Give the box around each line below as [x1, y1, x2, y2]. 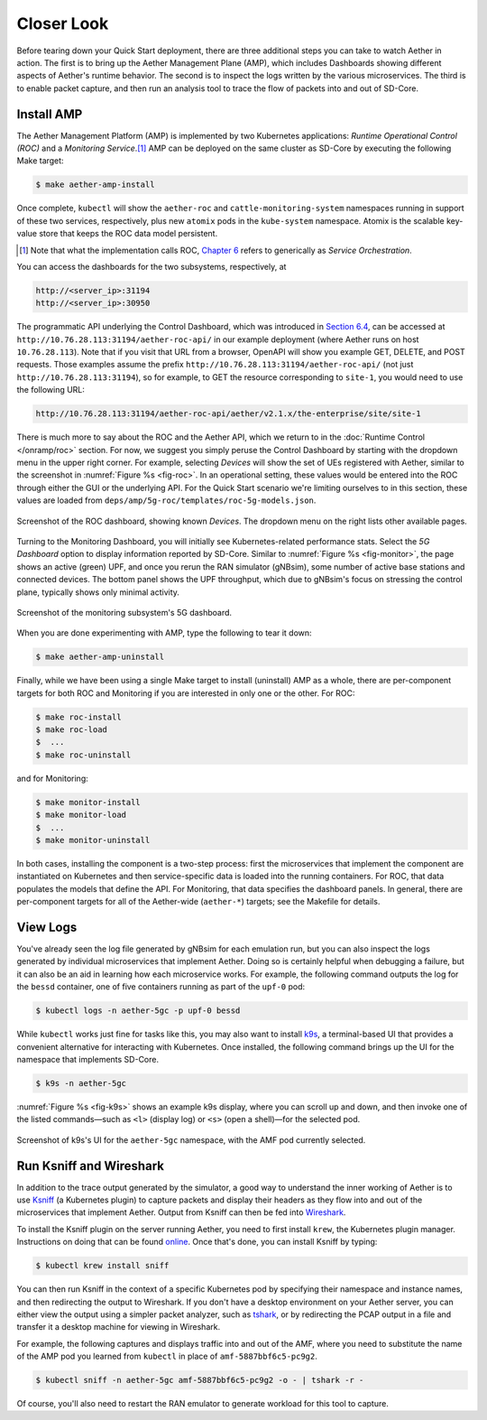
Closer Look [16, 14, 109, 33]
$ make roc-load [35, 725, 108, 735]
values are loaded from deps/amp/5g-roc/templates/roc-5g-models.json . [16, 495, 317, 506]
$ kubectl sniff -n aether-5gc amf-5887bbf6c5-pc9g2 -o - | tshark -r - [35, 1375, 364, 1386]
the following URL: [16, 385, 86, 395]
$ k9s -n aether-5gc [35, 1078, 126, 1088]
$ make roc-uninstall [35, 749, 132, 760]
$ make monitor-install [35, 797, 142, 807]
